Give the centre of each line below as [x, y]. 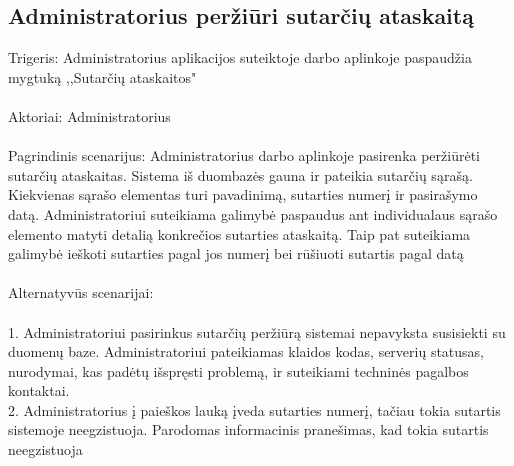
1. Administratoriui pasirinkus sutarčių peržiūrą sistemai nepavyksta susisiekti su [257, 331]
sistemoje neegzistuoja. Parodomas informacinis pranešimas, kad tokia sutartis [248, 429]
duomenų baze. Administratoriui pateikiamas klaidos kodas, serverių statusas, [246, 351]
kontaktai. [39, 390]
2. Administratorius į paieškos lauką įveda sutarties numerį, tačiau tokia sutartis [254, 409]
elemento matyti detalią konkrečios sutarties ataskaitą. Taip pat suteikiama [239, 233]
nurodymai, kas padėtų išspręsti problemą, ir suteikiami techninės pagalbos [238, 370]
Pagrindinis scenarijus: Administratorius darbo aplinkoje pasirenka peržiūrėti [244, 155]
